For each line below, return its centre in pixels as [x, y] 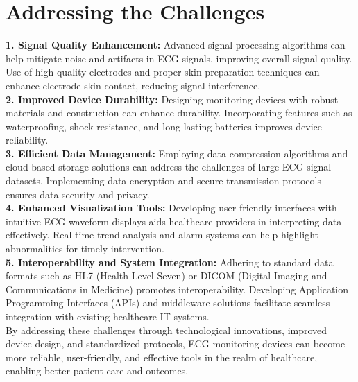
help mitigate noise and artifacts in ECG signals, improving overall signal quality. [179, 58]
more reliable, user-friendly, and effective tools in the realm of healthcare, [162, 357]
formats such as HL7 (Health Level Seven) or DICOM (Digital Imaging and [167, 276]
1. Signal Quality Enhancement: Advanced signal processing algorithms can [176, 45]
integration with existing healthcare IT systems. [108, 316]
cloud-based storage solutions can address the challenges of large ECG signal [169, 167]
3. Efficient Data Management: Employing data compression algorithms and [177, 153]
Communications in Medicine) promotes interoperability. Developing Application [177, 289]
